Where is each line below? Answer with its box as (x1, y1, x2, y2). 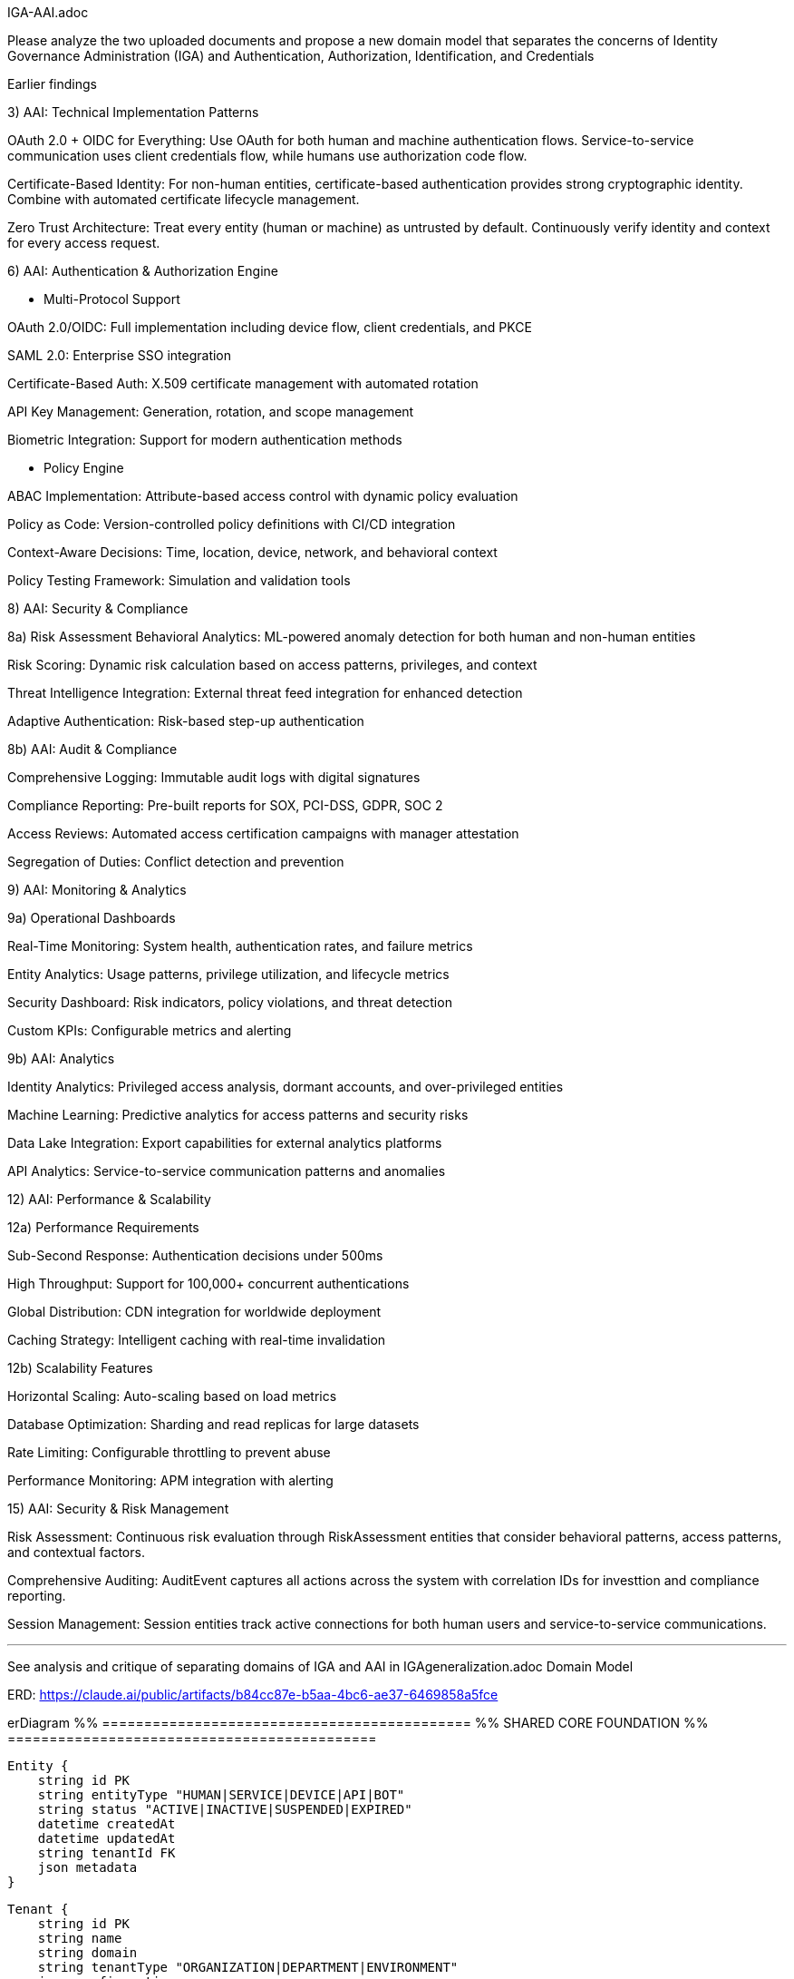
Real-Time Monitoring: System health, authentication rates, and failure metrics (7, 938, 473, 954)
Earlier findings (7, 76, 97, 92)
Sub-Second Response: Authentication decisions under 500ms (7, 1248, 383, 1263)
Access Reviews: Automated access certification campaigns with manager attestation (7, 826, 519, 841)
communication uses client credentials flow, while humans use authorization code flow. (7, 148, 528, 163)
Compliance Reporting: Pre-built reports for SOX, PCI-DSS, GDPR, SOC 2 (7, 798, 443, 813)
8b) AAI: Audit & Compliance (7, 741, 178, 757)
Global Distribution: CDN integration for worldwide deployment (7, 1304, 382, 1319)
